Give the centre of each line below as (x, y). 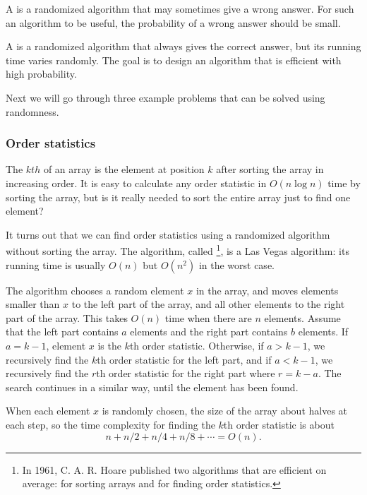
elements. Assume (302, 317)
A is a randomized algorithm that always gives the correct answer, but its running (183, 46)
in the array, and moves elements (267, 290)
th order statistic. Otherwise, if (197, 345)
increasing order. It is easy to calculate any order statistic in (136, 183)
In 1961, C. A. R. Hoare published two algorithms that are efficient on (174, 469)
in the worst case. (236, 264)
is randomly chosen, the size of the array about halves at (225, 411)
